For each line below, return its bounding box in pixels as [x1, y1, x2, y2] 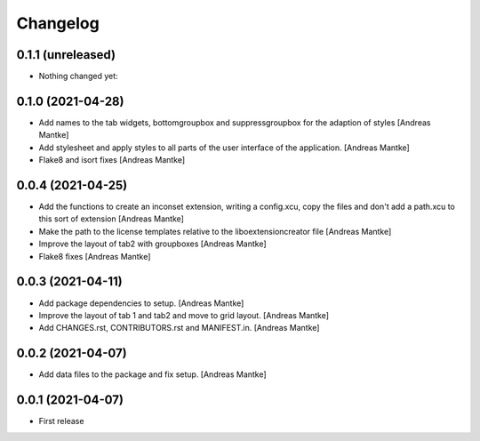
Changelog [16, 13, 100, 33]
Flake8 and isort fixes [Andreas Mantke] [38, 155, 186, 165]
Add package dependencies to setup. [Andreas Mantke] [38, 298, 244, 309]
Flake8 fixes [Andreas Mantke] [38, 251, 151, 261]
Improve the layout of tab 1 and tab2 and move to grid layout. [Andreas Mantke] [38, 309, 329, 320]
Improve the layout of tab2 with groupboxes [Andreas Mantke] [38, 238, 267, 249]
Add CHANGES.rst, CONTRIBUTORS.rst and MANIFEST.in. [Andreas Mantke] [38, 323, 320, 333]
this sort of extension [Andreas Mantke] [38, 213, 184, 224]
